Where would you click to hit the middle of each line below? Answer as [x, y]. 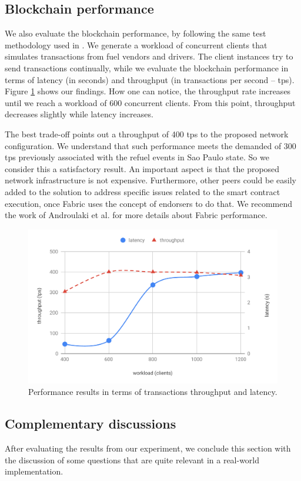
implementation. [34, 471]
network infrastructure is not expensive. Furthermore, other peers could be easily [151, 180]
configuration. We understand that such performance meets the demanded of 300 [150, 145]
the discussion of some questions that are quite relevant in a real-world [132, 459]
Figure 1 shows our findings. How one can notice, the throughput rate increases [148, 91]
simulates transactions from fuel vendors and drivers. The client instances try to [149, 56]
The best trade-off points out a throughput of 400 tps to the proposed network [147, 134]
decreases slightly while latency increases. [79, 114]
